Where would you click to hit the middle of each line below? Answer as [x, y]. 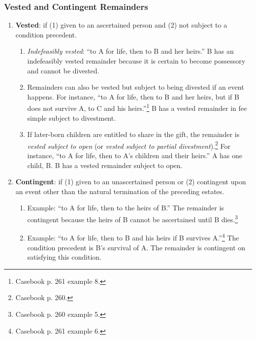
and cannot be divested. [63, 70]
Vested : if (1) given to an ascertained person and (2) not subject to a [121, 25]
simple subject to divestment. [72, 118]
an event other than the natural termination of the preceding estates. [120, 191]
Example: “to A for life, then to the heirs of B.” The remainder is [126, 208]
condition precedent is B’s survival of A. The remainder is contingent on [136, 247]
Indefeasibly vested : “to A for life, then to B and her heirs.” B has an [130, 51]
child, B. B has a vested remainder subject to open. [105, 165]
